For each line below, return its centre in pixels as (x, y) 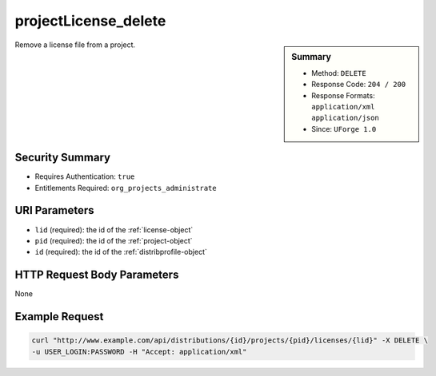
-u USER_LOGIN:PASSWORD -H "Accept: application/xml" (139, 352)
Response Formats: (343, 95)
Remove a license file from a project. (75, 45)
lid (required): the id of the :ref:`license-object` (114, 230)
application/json (345, 118)
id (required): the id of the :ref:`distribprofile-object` (121, 252)
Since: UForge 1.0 (344, 129)
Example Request (59, 317)
